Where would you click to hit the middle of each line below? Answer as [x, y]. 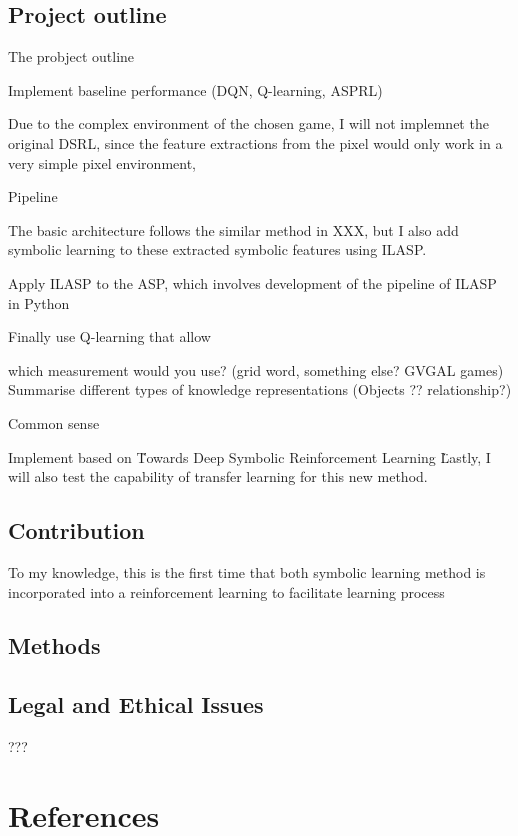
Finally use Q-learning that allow [109, 336]
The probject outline [71, 56]
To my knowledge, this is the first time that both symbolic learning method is [247, 571]
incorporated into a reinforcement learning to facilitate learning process [226, 591]
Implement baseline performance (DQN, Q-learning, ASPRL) [195, 89]
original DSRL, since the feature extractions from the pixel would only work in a [255, 142]
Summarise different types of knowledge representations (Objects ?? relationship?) [260, 389]
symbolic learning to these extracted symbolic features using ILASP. [217, 249]
